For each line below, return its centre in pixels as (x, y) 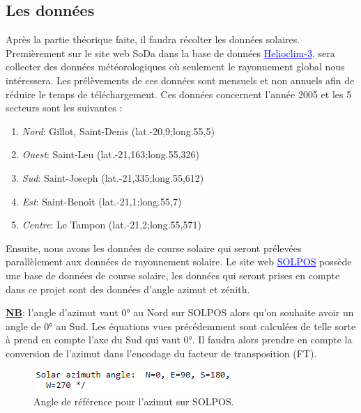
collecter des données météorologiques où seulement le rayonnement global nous (175, 67)
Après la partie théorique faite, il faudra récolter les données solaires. (153, 39)
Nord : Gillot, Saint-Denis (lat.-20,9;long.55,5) (118, 131)
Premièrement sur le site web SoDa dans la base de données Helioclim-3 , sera (170, 53)
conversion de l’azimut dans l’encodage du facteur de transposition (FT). (161, 353)
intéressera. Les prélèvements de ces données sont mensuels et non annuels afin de (180, 80)
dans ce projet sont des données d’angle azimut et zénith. (128, 289)
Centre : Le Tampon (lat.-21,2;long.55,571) (112, 225)
